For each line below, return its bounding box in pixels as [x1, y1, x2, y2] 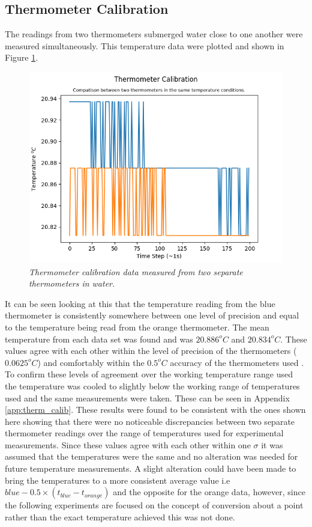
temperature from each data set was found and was [5, 332, 193, 345]
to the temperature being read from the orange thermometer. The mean [5, 320, 269, 333]
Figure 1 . [5, 51, 38, 64]
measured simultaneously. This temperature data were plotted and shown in [5, 39, 284, 52]
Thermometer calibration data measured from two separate [29, 265, 243, 278]
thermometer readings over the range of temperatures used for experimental [5, 427, 284, 439]
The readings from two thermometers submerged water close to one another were [5, 28, 303, 40]
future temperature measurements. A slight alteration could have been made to [5, 462, 296, 475]
